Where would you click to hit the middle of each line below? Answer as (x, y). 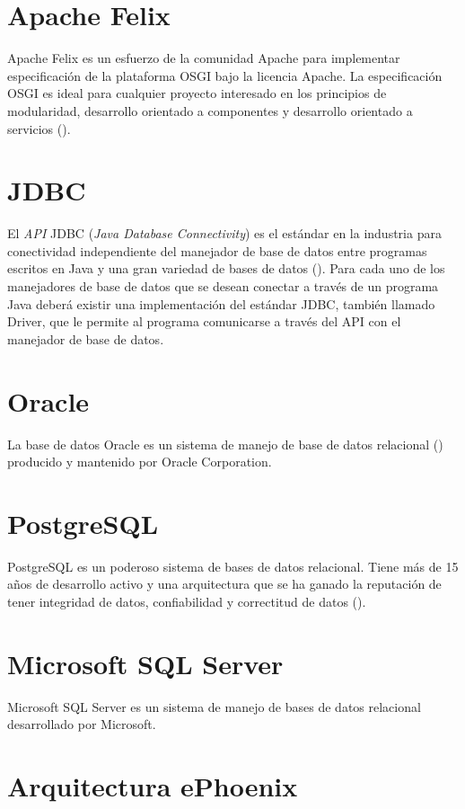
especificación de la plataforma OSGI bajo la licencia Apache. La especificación (225, 75)
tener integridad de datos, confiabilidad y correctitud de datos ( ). (187, 601)
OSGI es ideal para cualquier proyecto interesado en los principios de (197, 93)
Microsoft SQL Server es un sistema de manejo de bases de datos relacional (214, 706)
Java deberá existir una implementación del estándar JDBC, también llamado (221, 303)
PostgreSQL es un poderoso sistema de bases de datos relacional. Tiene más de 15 (233, 566)
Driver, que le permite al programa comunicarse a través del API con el (204, 321)
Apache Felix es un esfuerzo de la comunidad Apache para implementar (204, 58)
